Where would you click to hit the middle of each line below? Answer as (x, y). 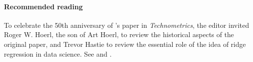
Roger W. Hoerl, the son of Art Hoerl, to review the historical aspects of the (119, 34)
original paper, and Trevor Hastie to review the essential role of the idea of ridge (125, 44)
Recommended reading (43, 6)
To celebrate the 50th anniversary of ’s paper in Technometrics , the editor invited (127, 25)
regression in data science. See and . (58, 53)
